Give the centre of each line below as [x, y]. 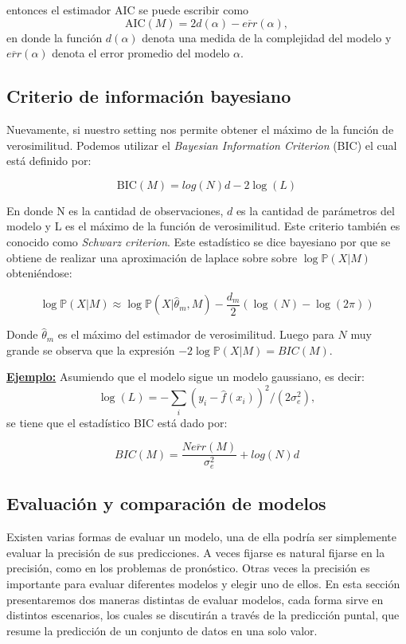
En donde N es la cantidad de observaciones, [115, 210]
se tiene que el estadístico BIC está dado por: [117, 422]
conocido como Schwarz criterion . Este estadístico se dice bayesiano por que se [199, 241]
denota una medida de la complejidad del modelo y [267, 37]
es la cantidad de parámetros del [315, 210]
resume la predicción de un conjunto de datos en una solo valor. [162, 630]
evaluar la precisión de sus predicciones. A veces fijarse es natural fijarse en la [196, 552]
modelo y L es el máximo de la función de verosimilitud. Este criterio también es [203, 226]
